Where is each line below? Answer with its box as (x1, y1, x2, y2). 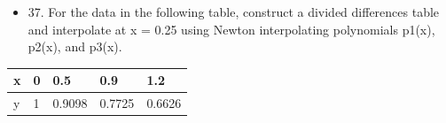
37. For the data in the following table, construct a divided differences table (27, 3, 440, 20)
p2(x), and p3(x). (27, 37, 122, 56)
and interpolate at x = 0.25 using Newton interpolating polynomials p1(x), (27, 19, 435, 38)
